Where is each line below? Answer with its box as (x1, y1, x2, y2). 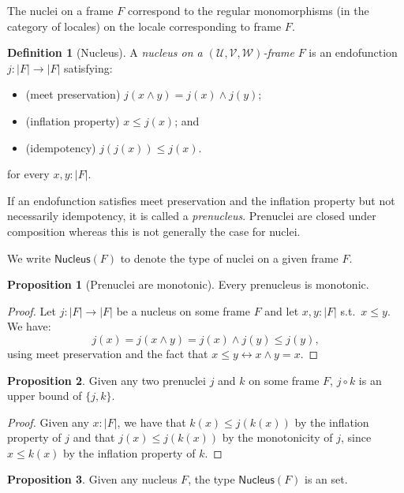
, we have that (117, 413, 186, 430)
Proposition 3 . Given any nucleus (7, 471, 178, 487)
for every (7, 166, 50, 182)
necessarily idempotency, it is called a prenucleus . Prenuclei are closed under (7, 207, 376, 224)
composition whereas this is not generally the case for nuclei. (7, 222, 301, 239)
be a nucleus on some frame (116, 302, 250, 319)
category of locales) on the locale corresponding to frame (7, 17, 282, 34)
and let (264, 302, 299, 319)
